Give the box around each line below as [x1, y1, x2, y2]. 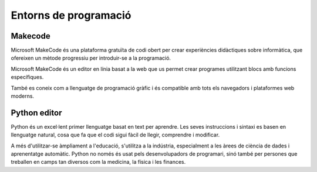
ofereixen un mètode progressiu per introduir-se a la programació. [11, 54, 171, 61]
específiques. [11, 74, 44, 81]
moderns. [11, 92, 35, 99]
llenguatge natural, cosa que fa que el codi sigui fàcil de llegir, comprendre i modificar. [11, 132, 220, 139]
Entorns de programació [11, 9, 131, 22]
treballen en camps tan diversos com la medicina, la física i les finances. [11, 159, 186, 166]
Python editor [11, 108, 62, 118]
